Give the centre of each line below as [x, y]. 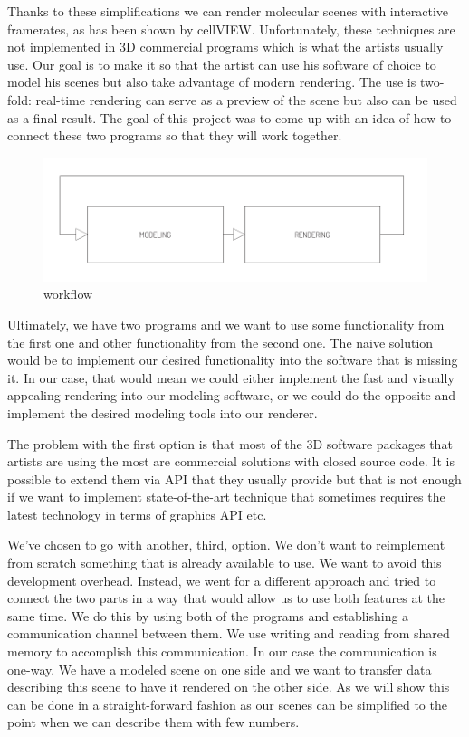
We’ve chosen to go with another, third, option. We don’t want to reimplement [226, 545]
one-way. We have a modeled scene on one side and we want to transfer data [220, 669]
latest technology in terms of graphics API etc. [137, 514]
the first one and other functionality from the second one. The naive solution [220, 342]
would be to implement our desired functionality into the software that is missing [233, 360]
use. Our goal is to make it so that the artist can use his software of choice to [222, 64]
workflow [68, 294]
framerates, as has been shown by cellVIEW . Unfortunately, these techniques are [231, 29]
